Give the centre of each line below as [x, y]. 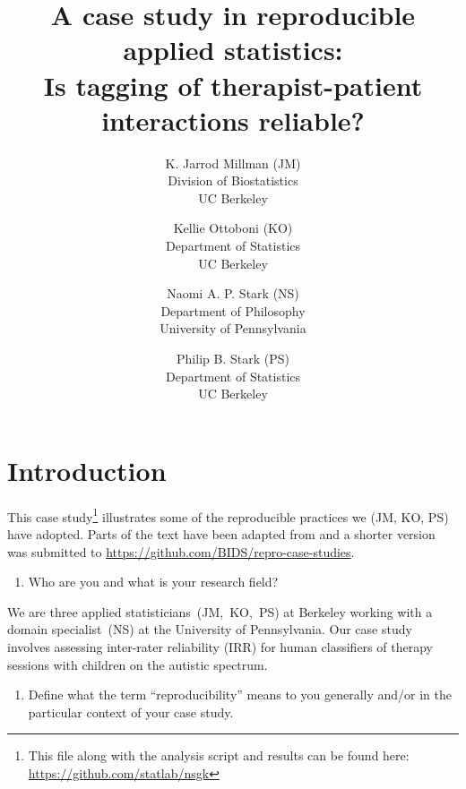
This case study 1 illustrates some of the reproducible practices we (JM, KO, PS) [228, 515]
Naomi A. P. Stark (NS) [233, 293]
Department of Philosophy [233, 310]
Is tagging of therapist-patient [233, 85]
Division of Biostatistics [233, 180]
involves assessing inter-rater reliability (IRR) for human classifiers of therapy [220, 646]
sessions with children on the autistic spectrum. [138, 664]
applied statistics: [233, 50]
